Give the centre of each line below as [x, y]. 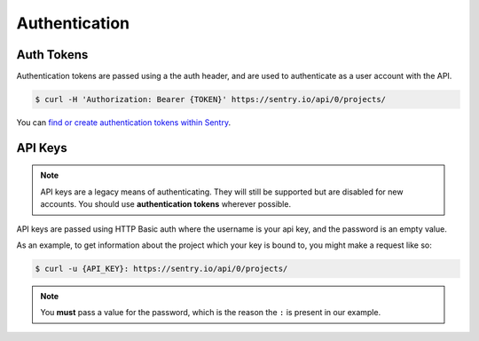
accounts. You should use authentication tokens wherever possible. [166, 204]
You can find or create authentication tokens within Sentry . [123, 123]
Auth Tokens [52, 55]
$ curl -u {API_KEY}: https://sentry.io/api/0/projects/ [161, 268]
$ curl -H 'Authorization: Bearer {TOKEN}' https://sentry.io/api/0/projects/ [210, 99]
